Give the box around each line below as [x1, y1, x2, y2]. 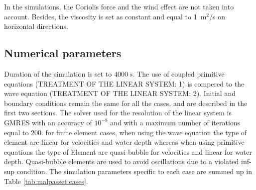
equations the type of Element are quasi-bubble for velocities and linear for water [4, 146, 253, 157]
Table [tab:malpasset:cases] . [4, 176, 88, 186]
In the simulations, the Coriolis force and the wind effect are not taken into [4, 1, 234, 11]
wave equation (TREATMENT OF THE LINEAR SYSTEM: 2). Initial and [4, 88, 236, 98]
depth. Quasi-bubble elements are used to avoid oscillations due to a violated [4, 156, 239, 167]
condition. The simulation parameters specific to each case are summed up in [16, 166, 252, 176]
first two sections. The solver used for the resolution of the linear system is [4, 107, 232, 118]
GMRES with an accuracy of [4, 117, 92, 127]
